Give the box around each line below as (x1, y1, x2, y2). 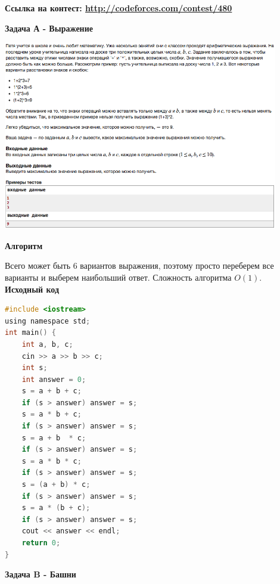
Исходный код (5, 282, 60, 295)
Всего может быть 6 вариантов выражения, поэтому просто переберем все (5, 259, 274, 272)
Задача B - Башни (5, 568, 76, 580)
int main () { (5, 328, 56, 337)
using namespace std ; (5, 316, 91, 325)
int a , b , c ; (21, 340, 73, 349)
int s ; (21, 364, 48, 372)
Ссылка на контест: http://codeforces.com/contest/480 (5, 2, 232, 14)
